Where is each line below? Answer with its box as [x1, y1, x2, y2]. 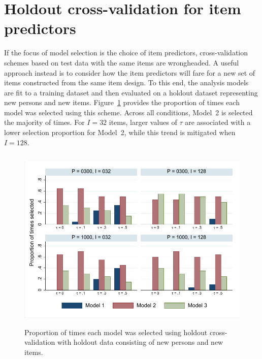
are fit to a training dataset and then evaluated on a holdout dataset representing [4, 87, 258, 97]
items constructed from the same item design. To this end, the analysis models [4, 77, 249, 88]
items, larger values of [109, 117, 177, 127]
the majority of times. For [4, 117, 85, 127]
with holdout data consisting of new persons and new [57, 337, 223, 347]
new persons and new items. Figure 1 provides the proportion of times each [4, 97, 240, 108]
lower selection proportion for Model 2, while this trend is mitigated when [4, 127, 236, 138]
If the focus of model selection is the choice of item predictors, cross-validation [4, 47, 248, 58]
